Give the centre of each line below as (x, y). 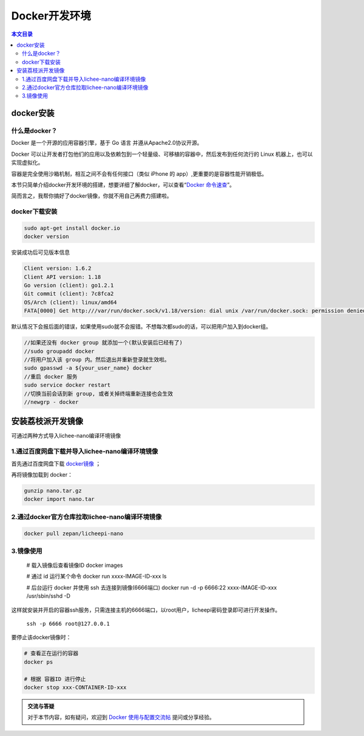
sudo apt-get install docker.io (72, 228)
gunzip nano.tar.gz (53, 490)
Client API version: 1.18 (62, 277)
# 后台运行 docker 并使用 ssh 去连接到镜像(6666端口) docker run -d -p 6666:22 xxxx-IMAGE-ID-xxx (152, 587)
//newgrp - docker (51, 402)
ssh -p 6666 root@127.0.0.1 (68, 624)
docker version (46, 237)
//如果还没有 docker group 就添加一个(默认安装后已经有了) (103, 343)
